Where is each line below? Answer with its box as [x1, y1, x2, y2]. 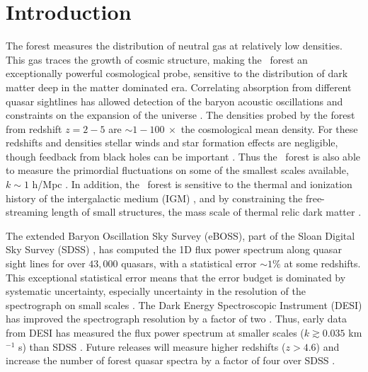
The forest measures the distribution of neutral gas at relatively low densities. [6, 38, 343, 53]
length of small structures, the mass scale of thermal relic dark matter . [51, 204, 362, 219]
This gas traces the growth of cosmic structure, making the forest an [6, 52, 308, 66]
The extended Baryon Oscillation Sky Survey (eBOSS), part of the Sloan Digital [6, 228, 355, 243]
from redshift [6, 121, 62, 136]
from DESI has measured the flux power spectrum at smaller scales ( [6, 325, 304, 339]
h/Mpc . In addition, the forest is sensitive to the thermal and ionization [32, 177, 352, 192]
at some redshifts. [284, 256, 361, 271]
